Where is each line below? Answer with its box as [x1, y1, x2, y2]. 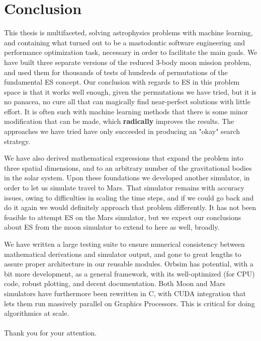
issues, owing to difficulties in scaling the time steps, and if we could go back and [4, 192, 254, 202]
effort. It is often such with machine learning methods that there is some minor [4, 106, 248, 116]
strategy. [4, 135, 31, 146]
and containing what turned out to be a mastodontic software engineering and [4, 37, 245, 47]
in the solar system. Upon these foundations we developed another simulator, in [4, 172, 250, 183]
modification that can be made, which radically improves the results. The [4, 116, 234, 126]
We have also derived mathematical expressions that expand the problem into [4, 153, 243, 163]
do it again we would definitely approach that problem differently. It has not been [4, 202, 256, 213]
